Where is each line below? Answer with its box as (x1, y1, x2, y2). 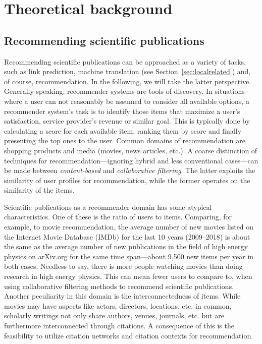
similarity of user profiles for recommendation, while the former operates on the (4, 175, 250, 185)
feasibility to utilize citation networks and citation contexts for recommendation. (4, 330, 253, 340)
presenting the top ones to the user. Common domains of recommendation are (4, 135, 245, 146)
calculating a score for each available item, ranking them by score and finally (4, 125, 242, 136)
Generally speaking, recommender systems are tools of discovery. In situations (4, 86, 245, 96)
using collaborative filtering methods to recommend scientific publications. (4, 280, 234, 291)
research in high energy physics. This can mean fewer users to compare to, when (4, 271, 252, 281)
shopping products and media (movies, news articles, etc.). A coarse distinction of (4, 145, 257, 155)
